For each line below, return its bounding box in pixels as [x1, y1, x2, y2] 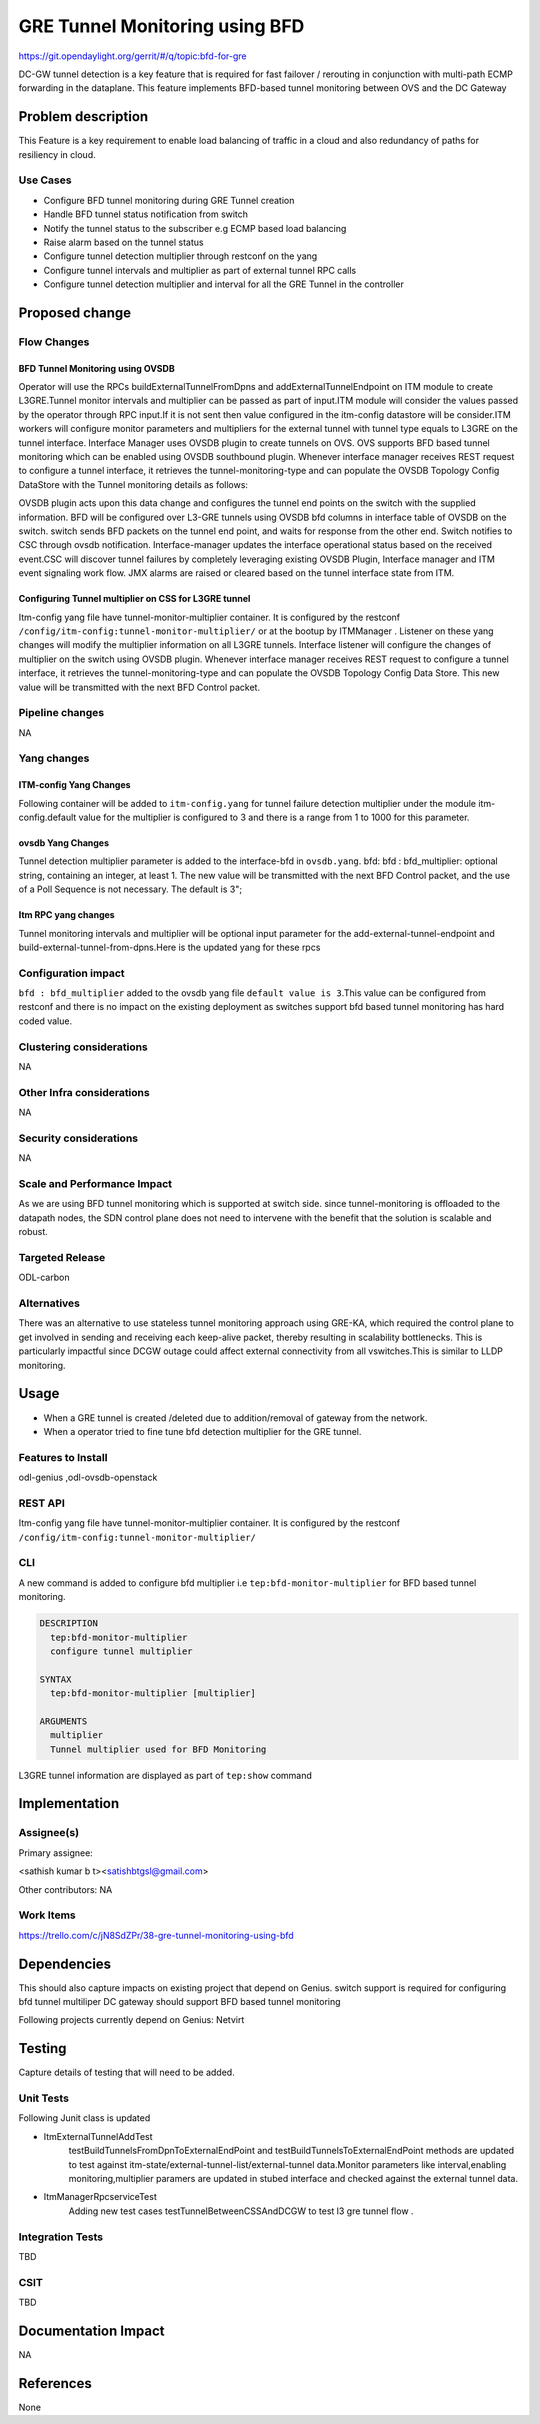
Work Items [18, 1908, 76, 1922]
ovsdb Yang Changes [18, 836, 110, 849]
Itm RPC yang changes [18, 909, 115, 921]
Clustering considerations [18, 1040, 149, 1054]
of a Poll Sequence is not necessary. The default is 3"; [18, 883, 243, 895]
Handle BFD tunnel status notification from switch [43, 208, 249, 220]
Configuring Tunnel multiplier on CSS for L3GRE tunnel [18, 593, 251, 605]
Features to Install [18, 1450, 108, 1464]
